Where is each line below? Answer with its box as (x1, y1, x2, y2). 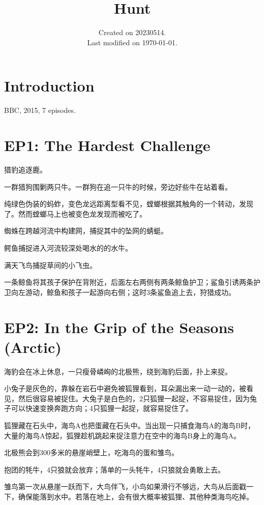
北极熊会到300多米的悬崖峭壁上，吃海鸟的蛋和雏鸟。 (4, 447, 179, 458)
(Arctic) (4, 336, 62, 357)
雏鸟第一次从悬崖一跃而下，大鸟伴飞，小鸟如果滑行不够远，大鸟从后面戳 (4, 481, 246, 492)
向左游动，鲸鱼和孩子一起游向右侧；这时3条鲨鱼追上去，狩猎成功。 (11, 286, 236, 297)
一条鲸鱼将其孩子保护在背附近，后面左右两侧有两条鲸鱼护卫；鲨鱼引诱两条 (4, 277, 253, 287)
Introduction (4, 75, 95, 96)
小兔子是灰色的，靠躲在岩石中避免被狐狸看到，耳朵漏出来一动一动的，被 (4, 383, 246, 394)
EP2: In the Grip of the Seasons (4, 316, 234, 337)
